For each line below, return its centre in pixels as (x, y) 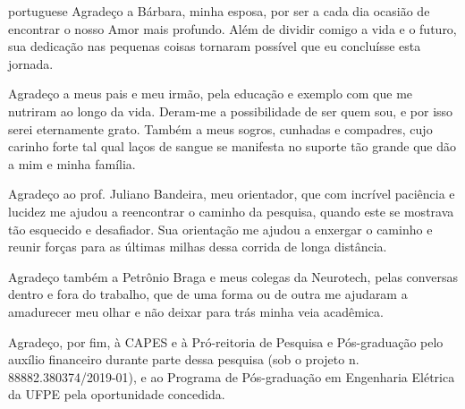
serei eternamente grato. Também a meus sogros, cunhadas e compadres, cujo (220, 128)
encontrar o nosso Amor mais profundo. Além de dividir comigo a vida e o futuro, (232, 28)
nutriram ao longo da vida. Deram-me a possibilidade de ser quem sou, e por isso (231, 111)
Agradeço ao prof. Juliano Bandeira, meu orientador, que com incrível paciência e (232, 194)
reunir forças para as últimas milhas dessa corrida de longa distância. (198, 247)
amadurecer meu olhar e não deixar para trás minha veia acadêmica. (196, 311)
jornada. (31, 63)
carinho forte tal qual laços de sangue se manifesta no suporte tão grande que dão (232, 146)
